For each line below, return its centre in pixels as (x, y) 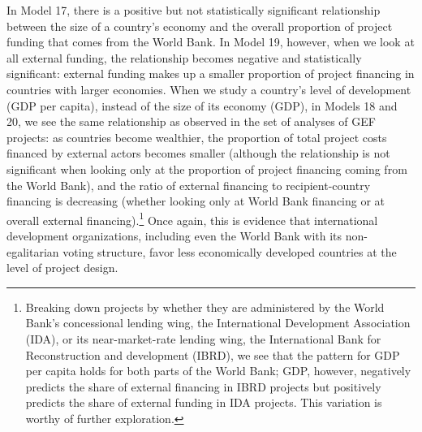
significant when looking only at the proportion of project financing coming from (207, 168)
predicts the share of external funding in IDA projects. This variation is (204, 402)
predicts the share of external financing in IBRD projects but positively (203, 386)
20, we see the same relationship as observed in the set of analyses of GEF (191, 121)
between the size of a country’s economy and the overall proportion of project (200, 26)
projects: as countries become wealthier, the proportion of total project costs (197, 137)
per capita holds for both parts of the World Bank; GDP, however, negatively (218, 371)
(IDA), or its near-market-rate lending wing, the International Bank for (203, 338)
